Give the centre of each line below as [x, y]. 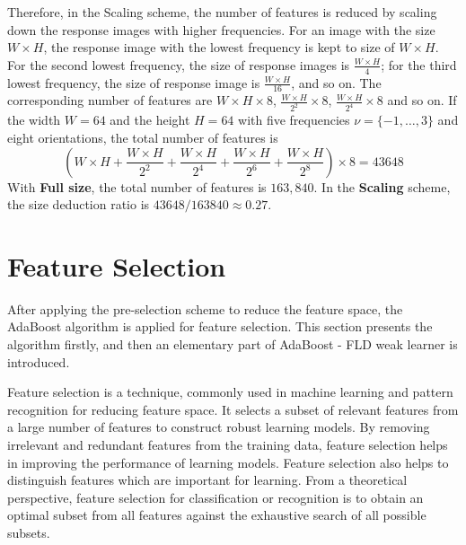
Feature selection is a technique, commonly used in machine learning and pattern [230, 392]
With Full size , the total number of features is [137, 186]
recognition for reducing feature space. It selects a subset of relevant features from [233, 409]
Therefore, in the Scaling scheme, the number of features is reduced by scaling [222, 12]
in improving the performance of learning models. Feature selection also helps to [228, 462]
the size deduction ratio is [79, 204]
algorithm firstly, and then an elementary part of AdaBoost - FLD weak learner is [233, 344]
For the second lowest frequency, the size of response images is [179, 64]
